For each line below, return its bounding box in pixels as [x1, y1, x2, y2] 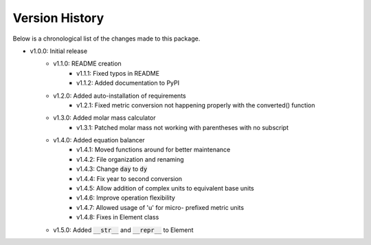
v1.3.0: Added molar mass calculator [53, 114, 156, 122]
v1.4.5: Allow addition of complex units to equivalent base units [76, 184, 254, 193]
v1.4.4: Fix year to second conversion [76, 174, 182, 182]
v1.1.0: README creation [53, 59, 122, 68]
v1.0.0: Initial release [30, 47, 88, 55]
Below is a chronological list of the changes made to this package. [12, 34, 201, 43]
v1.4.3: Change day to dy [76, 165, 148, 173]
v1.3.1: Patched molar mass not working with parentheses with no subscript [76, 123, 289, 131]
